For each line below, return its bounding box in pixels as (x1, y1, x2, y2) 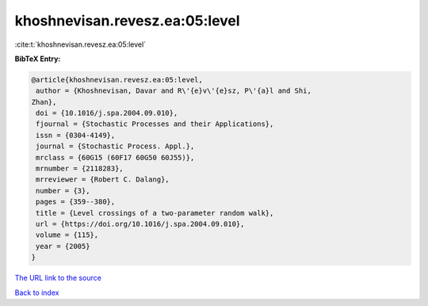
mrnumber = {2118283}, (36, 164, 124, 174)
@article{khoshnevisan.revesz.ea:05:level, (31, 75, 204, 84)
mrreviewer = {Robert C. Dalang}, (36, 175, 170, 184)
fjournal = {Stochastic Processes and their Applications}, (36, 120, 274, 128)
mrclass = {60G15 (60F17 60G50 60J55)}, (36, 153, 195, 162)
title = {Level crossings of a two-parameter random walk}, (36, 208, 274, 217)
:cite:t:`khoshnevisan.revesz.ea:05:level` (14, 40, 147, 49)
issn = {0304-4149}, (36, 131, 116, 140)
